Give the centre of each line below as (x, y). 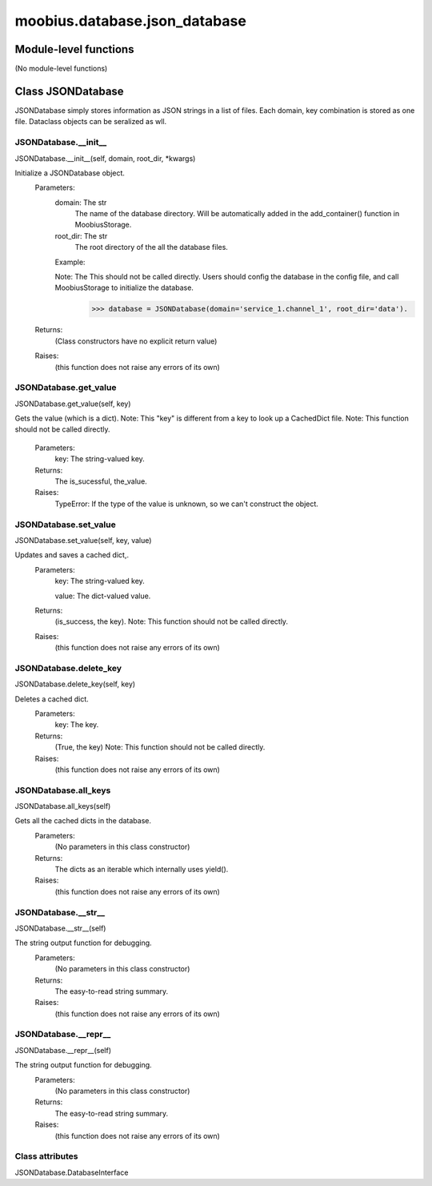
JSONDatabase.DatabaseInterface (72, 1172)
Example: (70, 262)
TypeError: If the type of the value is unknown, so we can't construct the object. (187, 504)
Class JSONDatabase (69, 91)
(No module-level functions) (61, 69)
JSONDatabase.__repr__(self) (63, 1050)
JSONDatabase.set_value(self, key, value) (83, 540)
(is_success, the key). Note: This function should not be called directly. (171, 621)
